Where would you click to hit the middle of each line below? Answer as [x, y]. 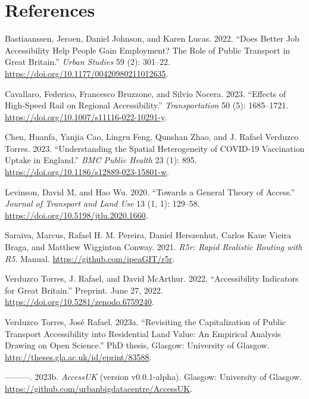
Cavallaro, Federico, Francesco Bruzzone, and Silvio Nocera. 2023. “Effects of [146, 93]
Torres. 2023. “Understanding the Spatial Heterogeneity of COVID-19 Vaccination [155, 148]
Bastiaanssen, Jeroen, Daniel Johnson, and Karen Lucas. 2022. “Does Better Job [152, 38]
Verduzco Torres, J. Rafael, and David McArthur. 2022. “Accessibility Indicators [152, 278]
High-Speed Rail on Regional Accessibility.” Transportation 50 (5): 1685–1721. [147, 105]
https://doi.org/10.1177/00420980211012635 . [87, 73]
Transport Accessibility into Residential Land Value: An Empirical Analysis [143, 333]
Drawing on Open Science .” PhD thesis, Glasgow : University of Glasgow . [137, 345]
